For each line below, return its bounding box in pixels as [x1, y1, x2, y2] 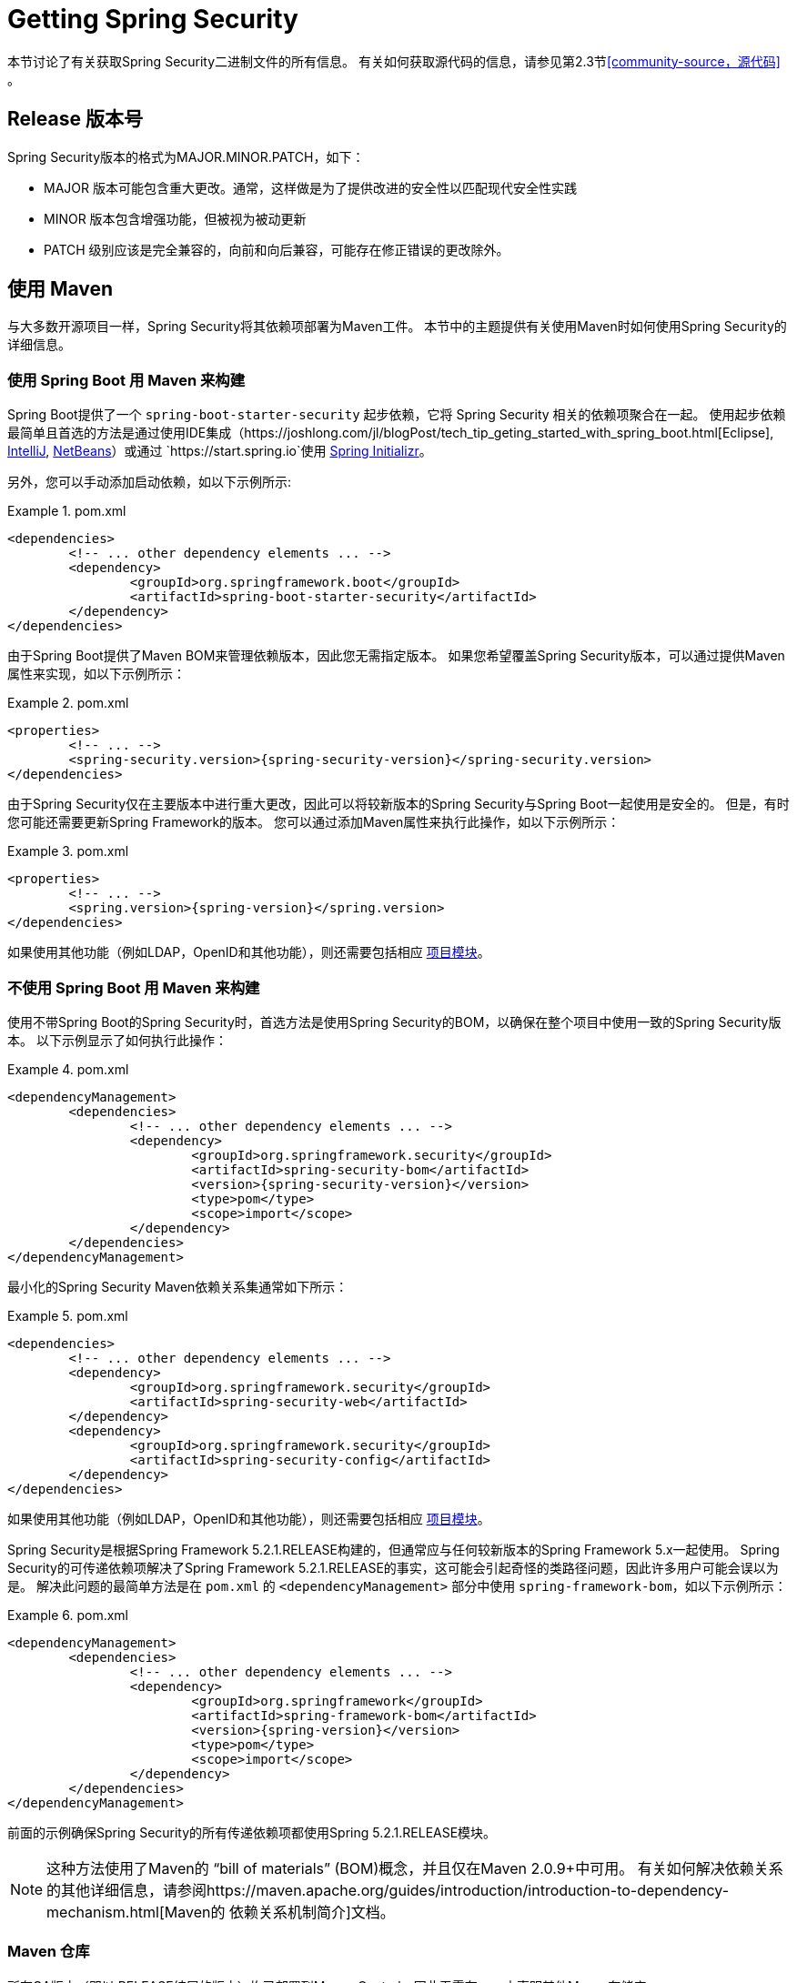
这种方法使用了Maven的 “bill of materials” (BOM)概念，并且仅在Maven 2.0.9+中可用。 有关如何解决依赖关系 [46, 1858, 783, 1877]
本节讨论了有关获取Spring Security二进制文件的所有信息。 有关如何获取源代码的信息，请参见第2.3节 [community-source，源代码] [7, 53, 781, 69]
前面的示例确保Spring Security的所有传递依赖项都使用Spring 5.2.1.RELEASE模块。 [7, 1824, 497, 1840]
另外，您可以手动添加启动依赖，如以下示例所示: [7, 474, 292, 490]
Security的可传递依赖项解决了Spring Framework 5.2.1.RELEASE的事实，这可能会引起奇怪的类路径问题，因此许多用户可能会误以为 [7, 1559, 779, 1575]
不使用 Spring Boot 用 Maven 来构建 [7, 978, 260, 997]
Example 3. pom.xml [7, 843, 129, 860]
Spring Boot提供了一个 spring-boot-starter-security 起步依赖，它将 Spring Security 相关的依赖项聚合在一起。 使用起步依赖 [7, 407, 786, 423]
